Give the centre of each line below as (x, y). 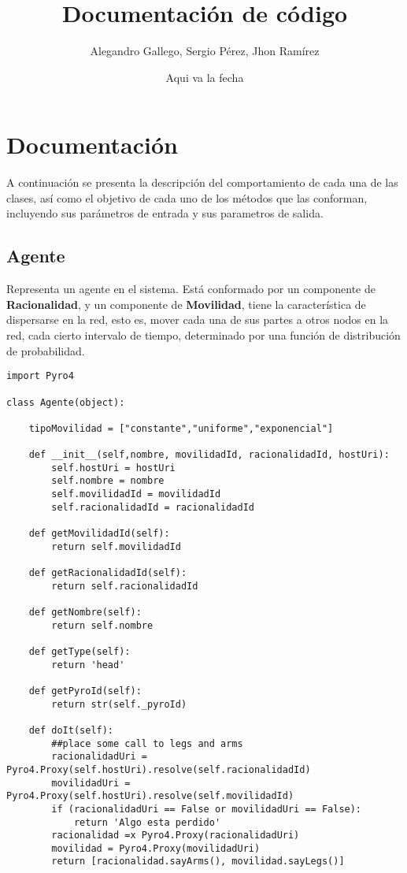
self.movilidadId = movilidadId (136, 494)
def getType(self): (80, 651)
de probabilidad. (46, 350)
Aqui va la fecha (205, 77)
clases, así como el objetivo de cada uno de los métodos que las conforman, (187, 197)
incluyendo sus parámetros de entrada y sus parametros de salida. (165, 213)
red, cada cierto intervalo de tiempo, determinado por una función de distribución (203, 335)
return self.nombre (102, 625)
